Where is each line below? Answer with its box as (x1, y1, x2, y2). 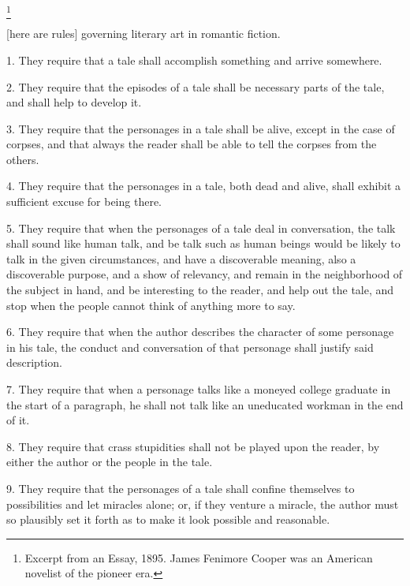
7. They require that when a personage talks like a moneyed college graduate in (6, 381, 391, 398)
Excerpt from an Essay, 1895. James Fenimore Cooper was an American (24, 549, 373, 565)
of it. (6, 412, 30, 428)
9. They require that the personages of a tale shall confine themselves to (6, 480, 355, 496)
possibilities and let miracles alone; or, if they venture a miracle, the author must (6, 495, 399, 512)
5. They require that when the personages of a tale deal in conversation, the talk (6, 219, 396, 236)
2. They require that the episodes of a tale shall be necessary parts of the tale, (6, 78, 385, 95)
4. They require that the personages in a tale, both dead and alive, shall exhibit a (6, 177, 401, 194)
